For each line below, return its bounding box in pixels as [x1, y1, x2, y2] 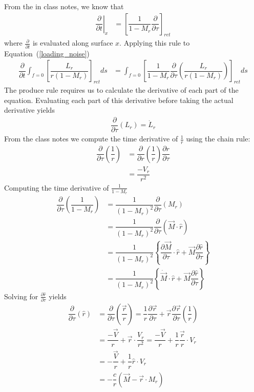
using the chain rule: [186, 133, 250, 144]
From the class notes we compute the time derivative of [4, 133, 178, 144]
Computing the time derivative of [4, 182, 109, 193]
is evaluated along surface [32, 37, 113, 48]
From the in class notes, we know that [4, 1, 124, 11]
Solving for [4, 291, 38, 301]
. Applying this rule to [119, 37, 190, 48]
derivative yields [4, 105, 55, 115]
